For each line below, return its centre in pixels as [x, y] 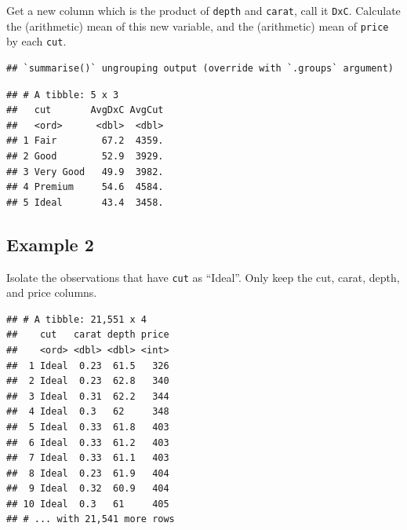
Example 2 [50, 244]
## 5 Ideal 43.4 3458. [85, 202]
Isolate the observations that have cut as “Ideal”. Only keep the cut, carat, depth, [203, 277]
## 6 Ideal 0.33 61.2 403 [88, 442]
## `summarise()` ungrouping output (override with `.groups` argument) [200, 68]
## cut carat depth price [88, 335]
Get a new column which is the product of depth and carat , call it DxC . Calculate [203, 10]
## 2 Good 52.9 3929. [85, 156]
